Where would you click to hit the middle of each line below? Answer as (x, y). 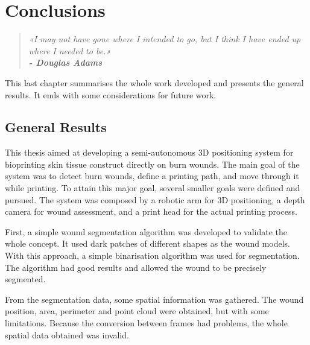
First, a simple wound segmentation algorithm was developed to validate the (146, 231)
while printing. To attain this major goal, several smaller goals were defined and (153, 188)
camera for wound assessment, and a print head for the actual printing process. (151, 211)
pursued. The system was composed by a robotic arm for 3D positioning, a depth (155, 199)
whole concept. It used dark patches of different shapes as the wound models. (148, 243)
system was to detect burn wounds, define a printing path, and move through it (152, 176)
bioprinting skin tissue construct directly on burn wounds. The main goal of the (152, 164)
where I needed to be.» (70, 50)
